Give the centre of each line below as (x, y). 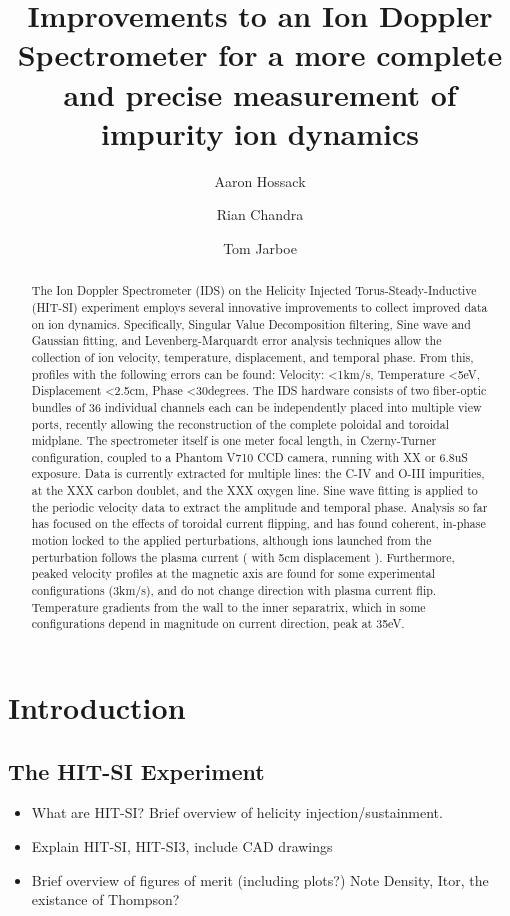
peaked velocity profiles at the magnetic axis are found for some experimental (233, 573)
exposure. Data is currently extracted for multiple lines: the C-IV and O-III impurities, (258, 473)
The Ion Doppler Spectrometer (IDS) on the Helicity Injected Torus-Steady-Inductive (254, 290)
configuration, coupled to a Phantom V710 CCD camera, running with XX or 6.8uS (249, 456)
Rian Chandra (260, 214)
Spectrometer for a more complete (260, 54)
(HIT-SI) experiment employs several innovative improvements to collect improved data (259, 306)
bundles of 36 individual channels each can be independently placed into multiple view (256, 406)
